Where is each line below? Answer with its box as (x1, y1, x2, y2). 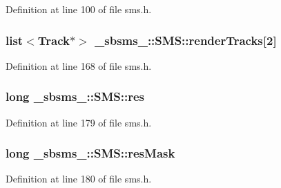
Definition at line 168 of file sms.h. (6, 58, 152, 73)
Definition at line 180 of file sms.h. (6, 171, 152, 186)
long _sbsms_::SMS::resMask (6, 144, 175, 162)
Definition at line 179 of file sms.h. (6, 115, 152, 129)
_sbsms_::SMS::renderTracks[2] (95, 31, 277, 48)
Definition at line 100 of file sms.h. (6, 2, 152, 16)
